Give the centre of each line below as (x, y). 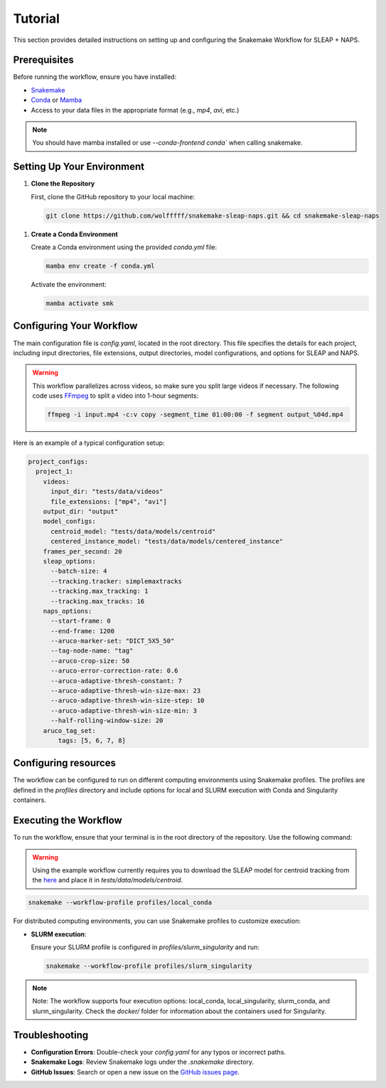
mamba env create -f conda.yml (101, 266)
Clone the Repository (63, 184)
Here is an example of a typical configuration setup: (89, 443)
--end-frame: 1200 (83, 631)
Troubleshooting (51, 1035)
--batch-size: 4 (79, 571)
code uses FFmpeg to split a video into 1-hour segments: (116, 396)
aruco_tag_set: (69, 730)
